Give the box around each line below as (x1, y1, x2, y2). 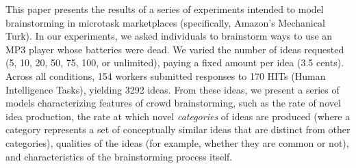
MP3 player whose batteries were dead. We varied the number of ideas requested (5, 42, 344, 56)
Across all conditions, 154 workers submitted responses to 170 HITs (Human (5, 68, 326, 83)
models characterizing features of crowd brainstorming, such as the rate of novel (5, 96, 341, 110)
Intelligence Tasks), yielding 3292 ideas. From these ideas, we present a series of (5, 82, 340, 96)
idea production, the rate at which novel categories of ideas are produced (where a (5, 109, 351, 123)
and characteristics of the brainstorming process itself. (5, 149, 233, 163)
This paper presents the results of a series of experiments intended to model (5, 2, 324, 16)
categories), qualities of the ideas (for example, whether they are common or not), (5, 135, 349, 150)
